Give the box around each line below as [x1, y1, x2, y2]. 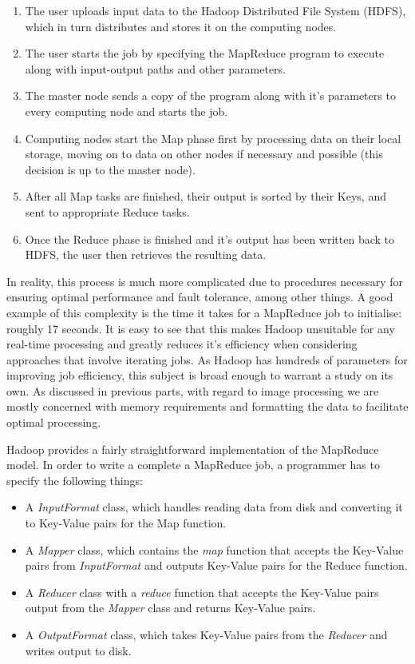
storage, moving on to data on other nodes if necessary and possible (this [25, 145, 383, 162]
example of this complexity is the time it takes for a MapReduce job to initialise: [6, 304, 402, 320]
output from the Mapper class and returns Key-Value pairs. [25, 599, 316, 616]
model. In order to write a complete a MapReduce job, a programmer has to [6, 456, 380, 473]
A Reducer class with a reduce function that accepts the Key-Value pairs [25, 583, 379, 600]
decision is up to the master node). [25, 161, 196, 177]
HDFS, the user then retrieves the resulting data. [25, 246, 267, 263]
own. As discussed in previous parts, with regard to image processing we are [6, 382, 379, 399]
